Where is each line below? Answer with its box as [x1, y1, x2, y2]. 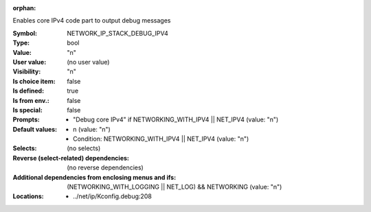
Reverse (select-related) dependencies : [12, 154, 130, 162]
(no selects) [67, 144, 101, 152]
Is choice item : [12, 77, 56, 85]
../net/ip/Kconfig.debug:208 [73, 192, 153, 200]
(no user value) [67, 58, 110, 66]
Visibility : [12, 67, 41, 75]
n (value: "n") [73, 125, 111, 133]
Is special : [12, 106, 43, 114]
